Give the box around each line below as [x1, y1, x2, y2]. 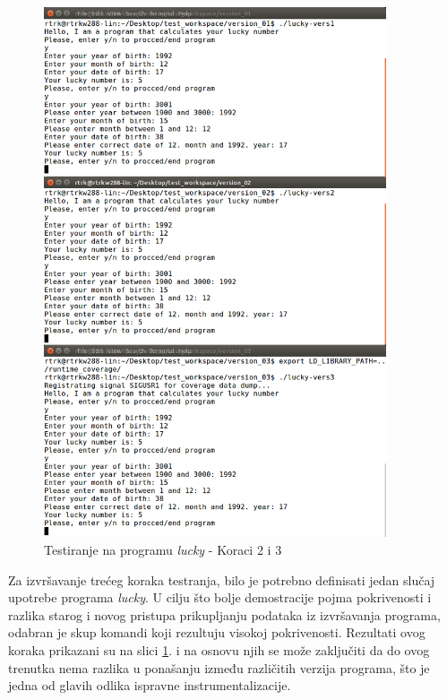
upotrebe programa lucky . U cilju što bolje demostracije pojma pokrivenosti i [8, 588, 432, 607]
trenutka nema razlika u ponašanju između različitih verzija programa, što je [8, 658, 430, 677]
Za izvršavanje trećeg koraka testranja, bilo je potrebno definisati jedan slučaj [8, 570, 435, 589]
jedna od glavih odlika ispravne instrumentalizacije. [8, 676, 291, 695]
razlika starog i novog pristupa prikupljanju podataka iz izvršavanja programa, [8, 605, 441, 624]
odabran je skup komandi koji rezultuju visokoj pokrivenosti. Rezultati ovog [8, 623, 426, 642]
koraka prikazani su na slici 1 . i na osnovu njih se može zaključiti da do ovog [8, 641, 430, 660]
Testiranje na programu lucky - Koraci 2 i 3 [44, 540, 282, 559]
